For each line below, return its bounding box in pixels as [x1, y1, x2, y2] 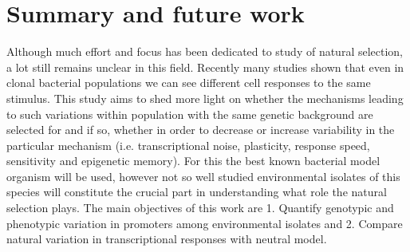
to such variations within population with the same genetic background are [6, 105, 373, 122]
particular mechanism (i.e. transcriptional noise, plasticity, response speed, [6, 136, 370, 153]
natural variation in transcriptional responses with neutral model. [6, 230, 327, 247]
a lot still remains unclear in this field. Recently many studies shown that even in [6, 58, 404, 75]
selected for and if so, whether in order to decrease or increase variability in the [6, 121, 395, 138]
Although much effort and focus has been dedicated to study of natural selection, [6, 43, 404, 60]
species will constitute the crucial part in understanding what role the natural [6, 183, 387, 200]
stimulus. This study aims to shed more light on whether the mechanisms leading [6, 89, 404, 106]
